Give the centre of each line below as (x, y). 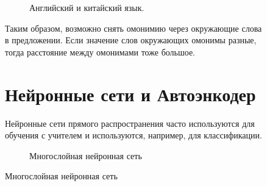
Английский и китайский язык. (87, 7)
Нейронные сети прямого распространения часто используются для (130, 123)
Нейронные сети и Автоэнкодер (130, 94)
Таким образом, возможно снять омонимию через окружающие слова (133, 28)
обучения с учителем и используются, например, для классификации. (133, 135)
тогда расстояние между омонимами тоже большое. (100, 52)
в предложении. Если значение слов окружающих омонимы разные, (131, 40)
